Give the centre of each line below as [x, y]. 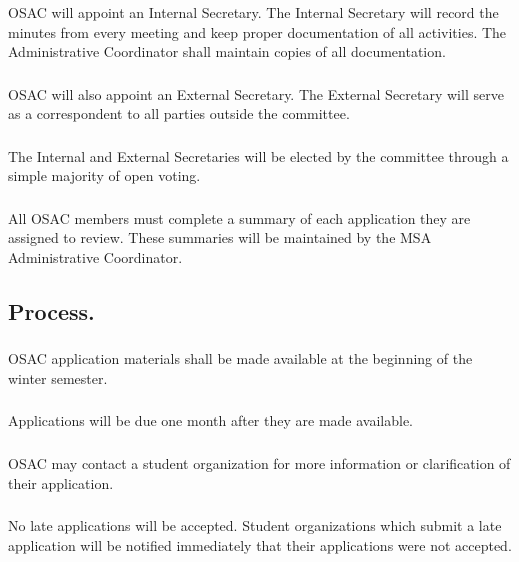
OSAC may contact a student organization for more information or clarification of [259, 462]
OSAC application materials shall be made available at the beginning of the [240, 358]
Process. [51, 311]
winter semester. [58, 377]
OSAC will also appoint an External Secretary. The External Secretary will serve [256, 93]
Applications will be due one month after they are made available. [210, 420]
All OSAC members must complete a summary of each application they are [239, 217]
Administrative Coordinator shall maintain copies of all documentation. [227, 51]
